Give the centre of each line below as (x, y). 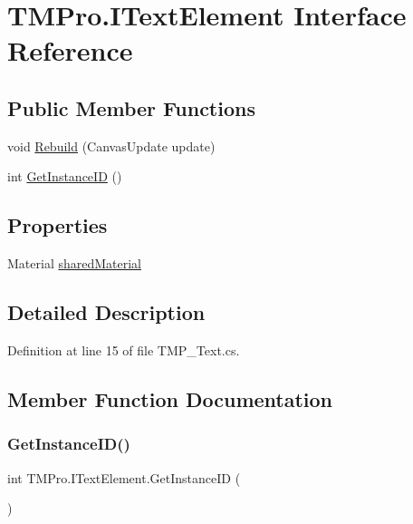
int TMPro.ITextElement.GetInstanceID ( (124, 477)
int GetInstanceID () (65, 176)
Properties (58, 225)
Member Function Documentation (170, 398)
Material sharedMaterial (74, 263)
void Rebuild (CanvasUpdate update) (111, 146)
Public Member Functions (131, 107)
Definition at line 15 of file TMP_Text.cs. (124, 349)
